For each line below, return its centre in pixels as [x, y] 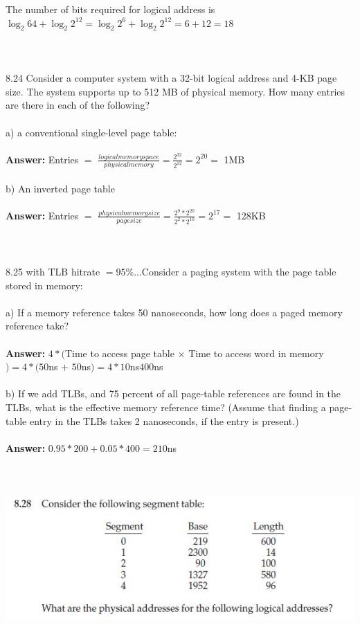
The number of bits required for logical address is [110, 9]
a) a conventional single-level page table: [91, 132]
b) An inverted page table [60, 188]
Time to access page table [119, 353]
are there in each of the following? [78, 105]
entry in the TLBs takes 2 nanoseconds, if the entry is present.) [164, 420]
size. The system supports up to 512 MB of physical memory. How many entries [175, 91]
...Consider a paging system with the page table [235, 272]
